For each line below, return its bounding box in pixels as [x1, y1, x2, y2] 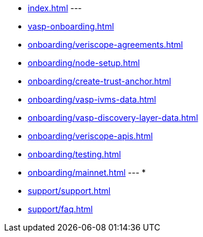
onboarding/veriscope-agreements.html [28, 39, 183, 50]
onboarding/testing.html [28, 149, 121, 159]
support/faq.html [28, 204, 93, 214]
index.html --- [28, 3, 82, 13]
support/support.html [28, 186, 111, 196]
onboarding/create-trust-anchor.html [28, 76, 171, 86]
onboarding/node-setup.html [28, 58, 140, 68]
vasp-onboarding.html [28, 21, 114, 31]
